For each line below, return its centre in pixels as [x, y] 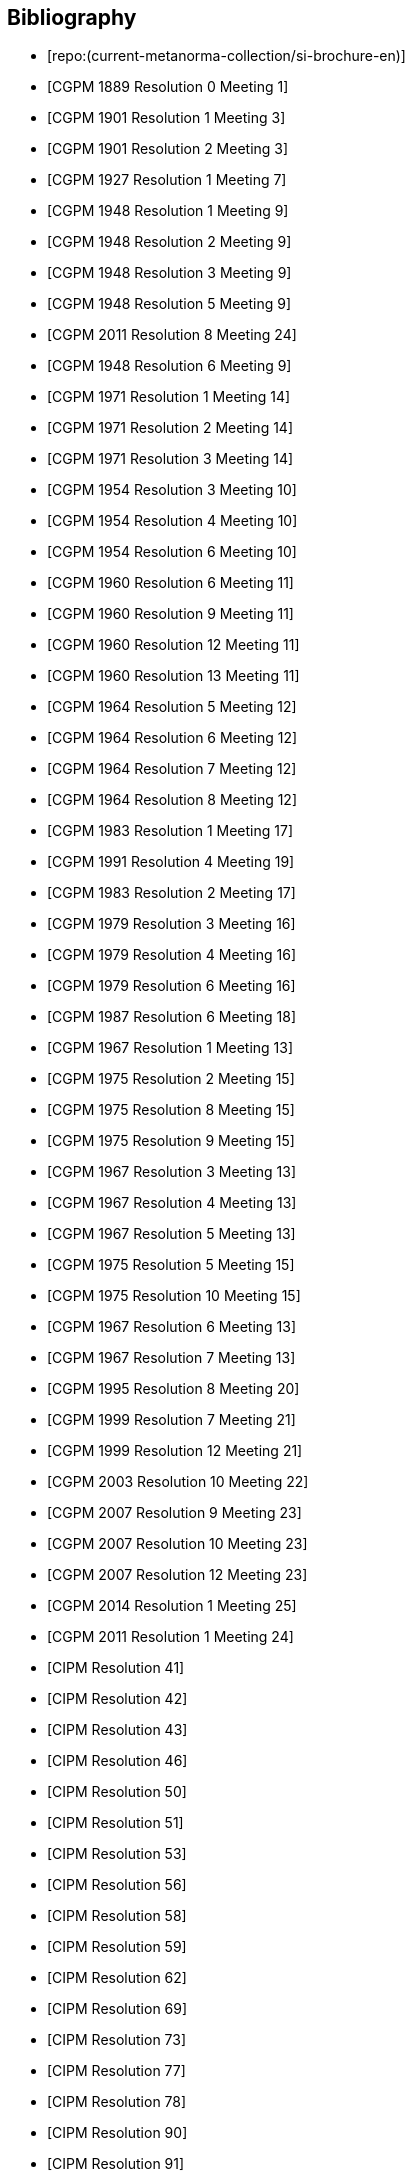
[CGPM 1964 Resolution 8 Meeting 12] [172, 800]
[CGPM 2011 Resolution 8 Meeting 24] [172, 335]
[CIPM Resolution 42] [117, 1699]
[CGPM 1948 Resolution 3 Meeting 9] [169, 273]
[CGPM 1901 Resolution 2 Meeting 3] [168, 149]
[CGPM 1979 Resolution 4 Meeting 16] [172, 955]
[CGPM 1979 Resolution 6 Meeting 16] [171, 986]
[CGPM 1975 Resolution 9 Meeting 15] [171, 1141]
